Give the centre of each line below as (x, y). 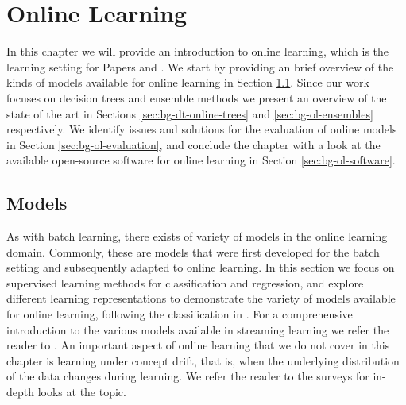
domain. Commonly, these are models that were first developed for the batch (193, 251)
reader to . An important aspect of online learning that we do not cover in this (198, 345)
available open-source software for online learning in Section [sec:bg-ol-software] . (201, 160)
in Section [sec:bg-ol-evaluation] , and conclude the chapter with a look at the (193, 144)
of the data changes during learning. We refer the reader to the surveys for (188, 376)
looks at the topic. (82, 392)
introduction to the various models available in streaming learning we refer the (198, 329)
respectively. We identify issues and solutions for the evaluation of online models (202, 129)
